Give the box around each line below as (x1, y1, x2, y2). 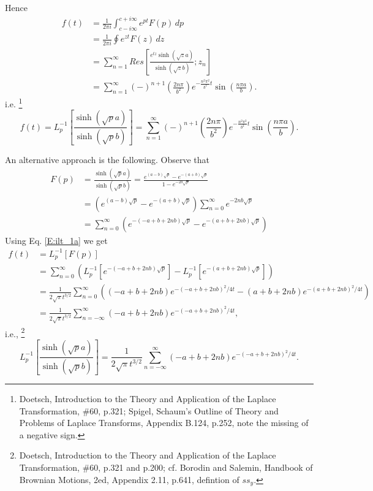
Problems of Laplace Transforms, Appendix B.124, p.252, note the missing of (19, 416, 309, 429)
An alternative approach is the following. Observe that (5, 153, 209, 166)
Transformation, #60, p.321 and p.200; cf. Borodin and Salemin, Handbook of (19, 460, 313, 473)
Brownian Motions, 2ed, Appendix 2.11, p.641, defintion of (19, 473, 239, 485)
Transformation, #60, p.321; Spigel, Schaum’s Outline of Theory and (19, 404, 279, 417)
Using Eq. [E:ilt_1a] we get (5, 234, 108, 246)
